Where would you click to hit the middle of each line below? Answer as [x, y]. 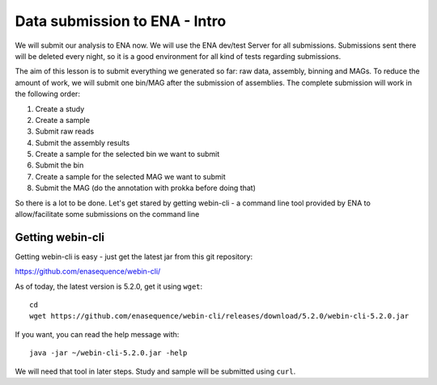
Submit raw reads [65, 131]
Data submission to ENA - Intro [121, 21]
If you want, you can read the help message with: [97, 334]
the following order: [48, 94]
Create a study [60, 108]
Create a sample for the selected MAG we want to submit [130, 176]
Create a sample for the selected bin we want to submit [127, 154]
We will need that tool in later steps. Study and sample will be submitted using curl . [155, 371]
